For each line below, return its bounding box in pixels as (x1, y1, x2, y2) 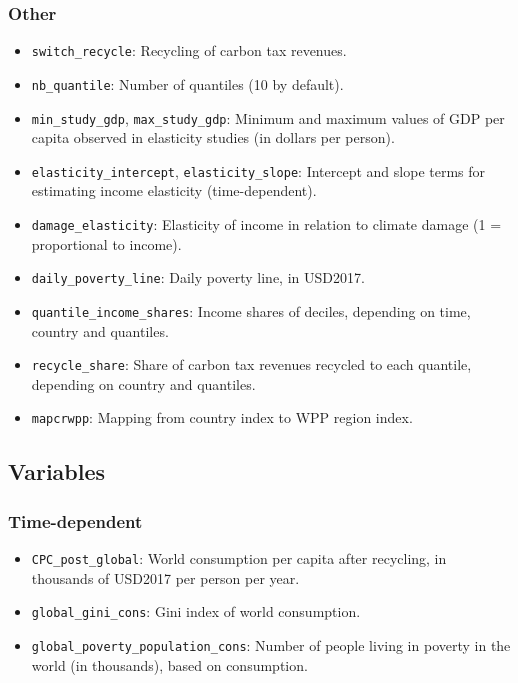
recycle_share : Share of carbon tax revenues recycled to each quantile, (31, 354, 472, 375)
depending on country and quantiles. (31, 373, 256, 394)
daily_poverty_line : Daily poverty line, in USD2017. (31, 267, 365, 288)
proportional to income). (31, 233, 182, 254)
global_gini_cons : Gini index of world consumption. (31, 601, 361, 622)
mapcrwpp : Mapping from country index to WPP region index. (31, 407, 413, 428)
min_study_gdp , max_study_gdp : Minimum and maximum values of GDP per (31, 107, 505, 128)
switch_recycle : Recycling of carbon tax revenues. (31, 40, 347, 61)
